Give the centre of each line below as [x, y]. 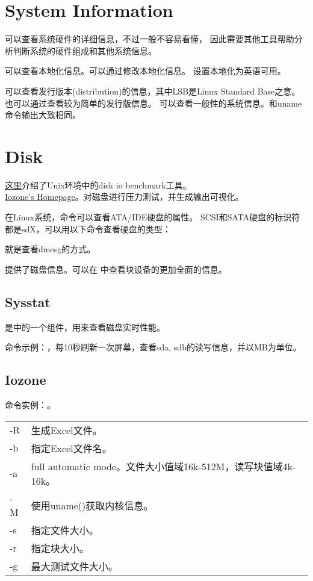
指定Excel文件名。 [71, 448]
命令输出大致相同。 [43, 115]
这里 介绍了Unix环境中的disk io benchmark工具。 [98, 185]
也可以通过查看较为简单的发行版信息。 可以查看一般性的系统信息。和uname [153, 103]
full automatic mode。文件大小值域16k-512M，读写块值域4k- [163, 466]
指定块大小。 [60, 548]
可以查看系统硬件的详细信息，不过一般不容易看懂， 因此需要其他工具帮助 [150, 39]
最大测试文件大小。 [74, 566]
